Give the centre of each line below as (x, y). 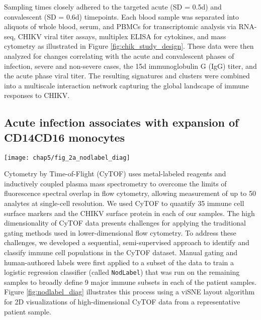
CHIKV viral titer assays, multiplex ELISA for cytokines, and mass (122, 36)
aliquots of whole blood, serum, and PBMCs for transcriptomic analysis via (120, 26)
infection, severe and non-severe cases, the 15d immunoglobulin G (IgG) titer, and (130, 66)
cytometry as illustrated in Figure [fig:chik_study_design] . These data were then (129, 46)
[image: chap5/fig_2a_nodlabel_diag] (67, 157)
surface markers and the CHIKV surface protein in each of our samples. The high (129, 213)
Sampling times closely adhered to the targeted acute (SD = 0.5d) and (113, 7)
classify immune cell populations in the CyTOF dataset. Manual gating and (121, 252)
